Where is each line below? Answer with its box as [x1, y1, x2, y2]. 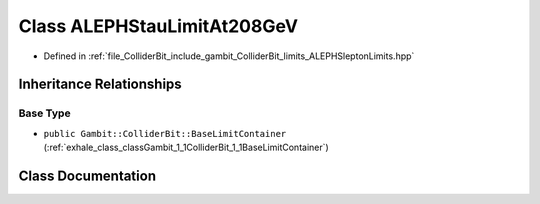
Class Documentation [18, 167, 157, 184]
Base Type [18, 106, 71, 120]
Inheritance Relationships [18, 76, 182, 93]
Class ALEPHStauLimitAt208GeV [18, 15, 299, 37]
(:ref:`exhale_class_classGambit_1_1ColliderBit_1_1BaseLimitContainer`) [43, 141, 329, 154]
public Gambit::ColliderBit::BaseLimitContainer [43, 128, 287, 139]
